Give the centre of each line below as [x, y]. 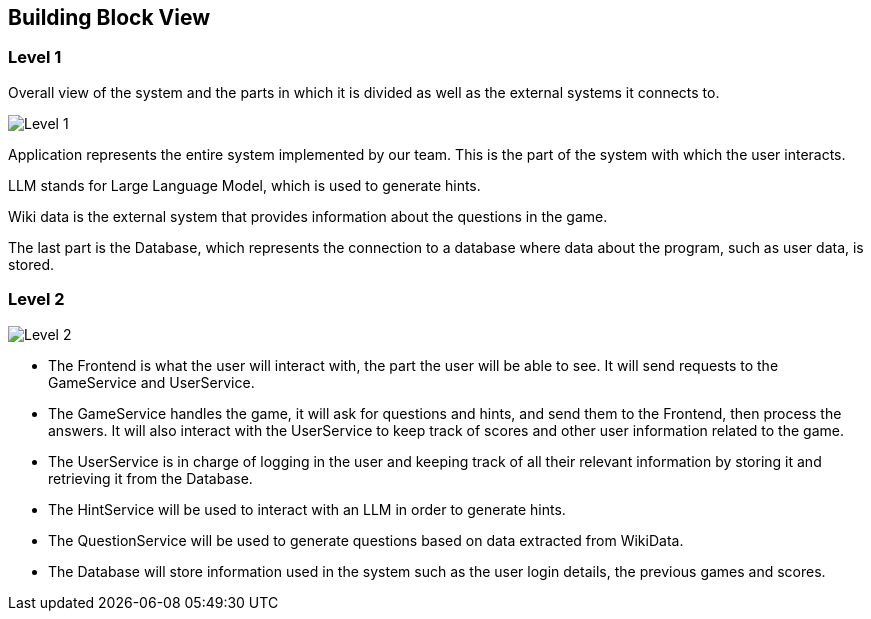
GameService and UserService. [151, 382]
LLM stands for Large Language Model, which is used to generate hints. [244, 185]
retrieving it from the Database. [150, 478]
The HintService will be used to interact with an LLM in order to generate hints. [307, 509]
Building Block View [109, 17]
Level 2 [36, 299]
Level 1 [35, 57]
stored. [31, 264]
